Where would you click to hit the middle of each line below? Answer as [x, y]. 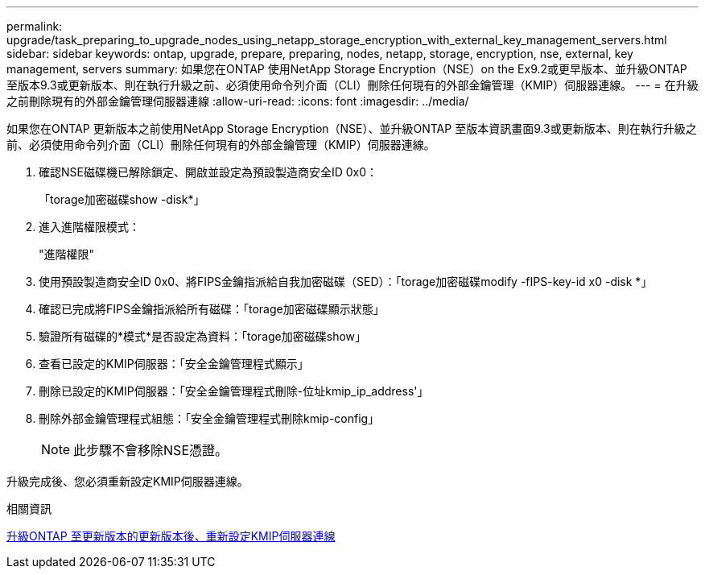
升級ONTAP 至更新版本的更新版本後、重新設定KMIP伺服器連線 [171, 536]
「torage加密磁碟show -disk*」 [122, 199]
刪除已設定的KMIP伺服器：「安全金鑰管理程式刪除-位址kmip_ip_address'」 [234, 391]
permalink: [35, 26]
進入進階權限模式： [89, 227]
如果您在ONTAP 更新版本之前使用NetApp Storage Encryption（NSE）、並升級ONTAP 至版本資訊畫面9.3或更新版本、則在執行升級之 [352, 128]
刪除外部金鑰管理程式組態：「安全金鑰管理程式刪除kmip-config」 [209, 418]
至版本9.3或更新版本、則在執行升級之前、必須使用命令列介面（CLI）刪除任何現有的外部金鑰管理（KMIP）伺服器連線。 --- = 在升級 [352, 85]
